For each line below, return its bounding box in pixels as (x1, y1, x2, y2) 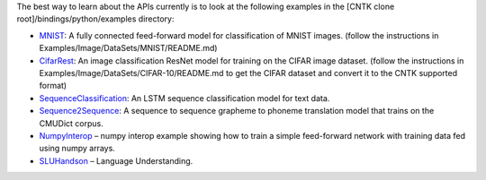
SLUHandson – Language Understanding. (39, 155, 193, 166)
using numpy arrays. (39, 143, 116, 154)
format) (39, 81, 67, 91)
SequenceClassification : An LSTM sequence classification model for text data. (39, 92, 330, 103)
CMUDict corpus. (39, 117, 103, 129)
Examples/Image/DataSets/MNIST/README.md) (39, 43, 218, 54)
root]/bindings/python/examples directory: (16, 13, 175, 24)
